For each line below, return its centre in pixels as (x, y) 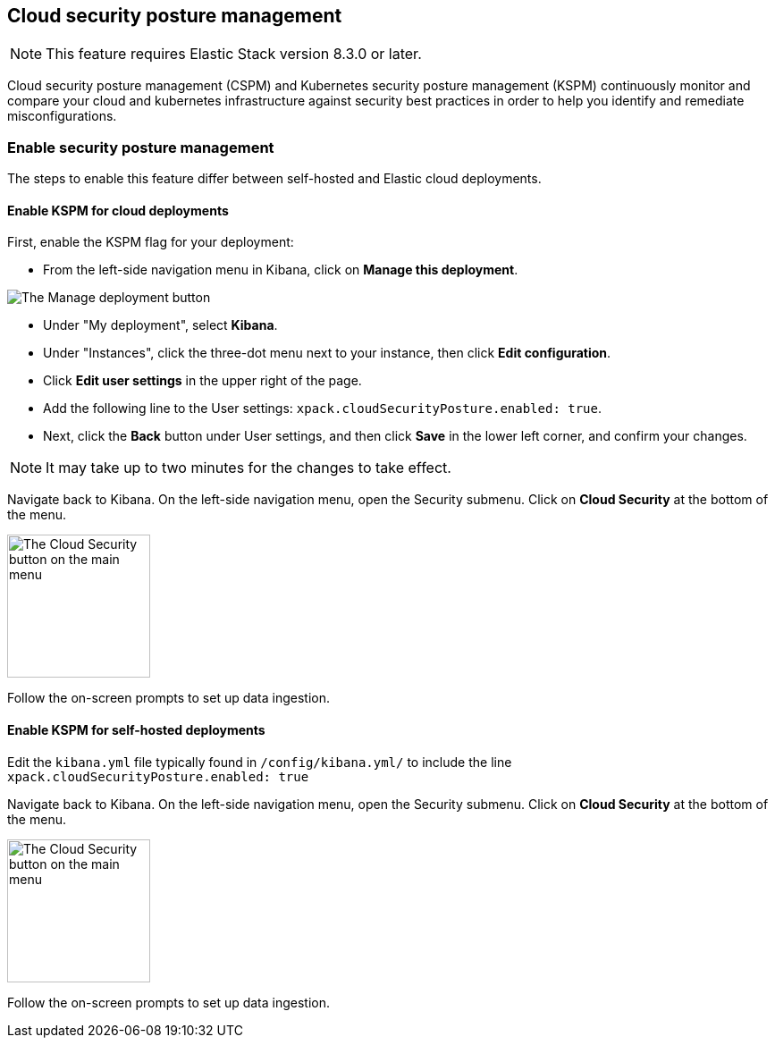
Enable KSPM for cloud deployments (118, 210)
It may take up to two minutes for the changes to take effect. (249, 468)
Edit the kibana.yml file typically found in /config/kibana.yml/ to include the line (260, 762)
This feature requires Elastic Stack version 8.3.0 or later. (234, 54)
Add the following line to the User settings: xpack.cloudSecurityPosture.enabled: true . (323, 409)
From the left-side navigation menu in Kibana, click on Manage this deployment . (281, 270)
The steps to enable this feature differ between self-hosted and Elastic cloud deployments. (274, 179)
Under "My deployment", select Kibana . (160, 325)
